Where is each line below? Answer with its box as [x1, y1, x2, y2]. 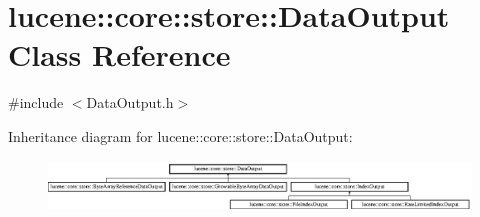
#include [8, 92, 64, 113]
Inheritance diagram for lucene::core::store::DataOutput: [8, 125, 353, 146]
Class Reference [8, 34, 231, 75]
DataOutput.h [86, 92, 174, 113]
